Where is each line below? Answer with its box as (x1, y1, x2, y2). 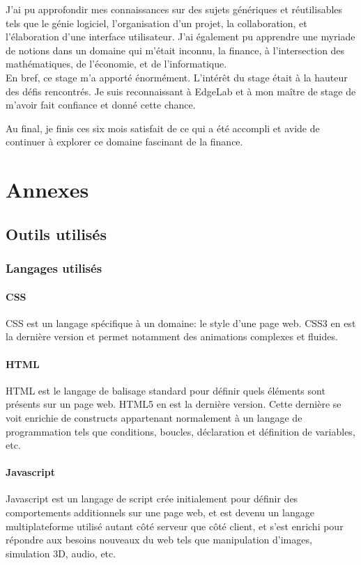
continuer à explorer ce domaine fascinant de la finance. (6, 134, 243, 149)
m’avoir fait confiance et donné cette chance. (6, 97, 196, 112)
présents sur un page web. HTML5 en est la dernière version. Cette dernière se (6, 397, 341, 411)
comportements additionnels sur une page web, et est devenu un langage (6, 505, 314, 520)
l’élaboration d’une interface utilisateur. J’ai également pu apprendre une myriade (6, 29, 355, 44)
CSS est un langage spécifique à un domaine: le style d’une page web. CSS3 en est (6, 315, 356, 330)
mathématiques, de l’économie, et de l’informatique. (6, 56, 227, 71)
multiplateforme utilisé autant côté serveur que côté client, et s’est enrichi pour (6, 518, 344, 533)
